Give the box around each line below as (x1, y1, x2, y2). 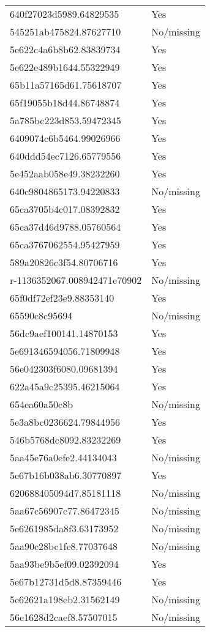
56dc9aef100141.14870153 (10, 326, 118, 340)
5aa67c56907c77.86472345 (10, 504, 119, 518)
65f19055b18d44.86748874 (10, 95, 120, 110)
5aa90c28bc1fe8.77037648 (10, 539, 118, 553)
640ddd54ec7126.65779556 (10, 149, 121, 163)
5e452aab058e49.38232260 (10, 166, 120, 180)
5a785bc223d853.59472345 (10, 113, 121, 127)
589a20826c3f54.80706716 (10, 255, 118, 269)
